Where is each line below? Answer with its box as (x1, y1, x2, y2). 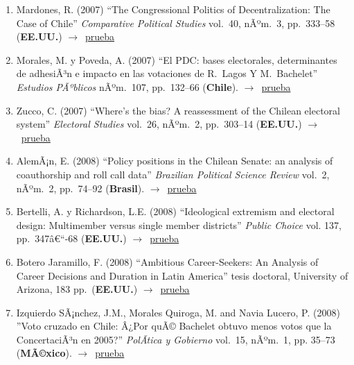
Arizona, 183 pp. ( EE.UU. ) (16, 282, 138, 296)
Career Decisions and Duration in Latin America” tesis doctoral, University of (16, 268, 348, 282)
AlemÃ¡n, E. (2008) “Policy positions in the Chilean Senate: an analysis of (16, 153, 333, 168)
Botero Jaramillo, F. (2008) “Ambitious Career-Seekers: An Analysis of (16, 254, 319, 269)
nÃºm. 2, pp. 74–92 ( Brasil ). (16, 180, 145, 195)
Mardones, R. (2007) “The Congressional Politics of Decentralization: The (16, 2, 330, 16)
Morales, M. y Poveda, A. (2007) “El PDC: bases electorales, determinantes (16, 52, 337, 67)
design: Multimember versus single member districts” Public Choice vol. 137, (16, 217, 342, 232)
